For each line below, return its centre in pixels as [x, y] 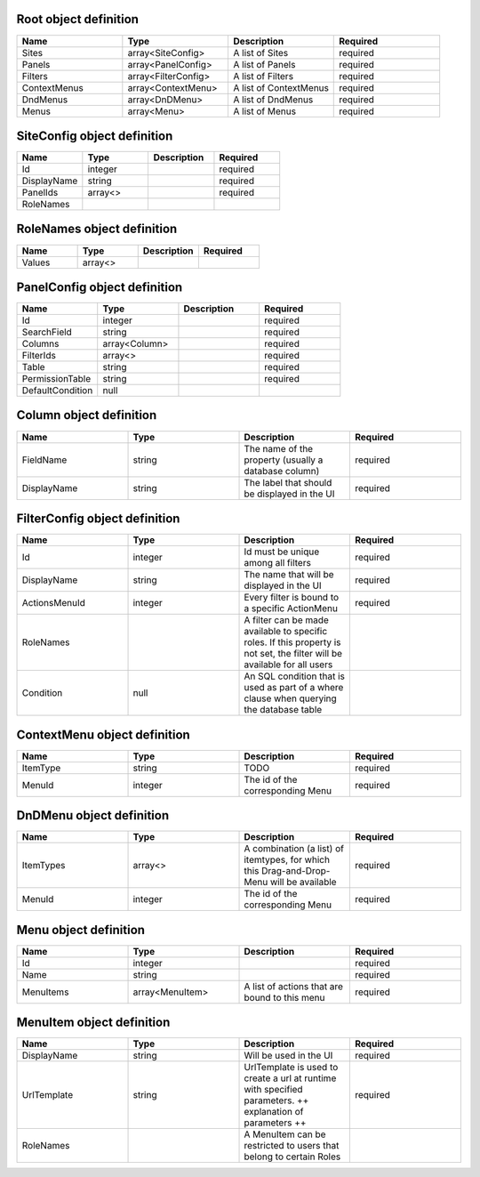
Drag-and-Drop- [296, 871]
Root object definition [78, 19]
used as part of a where [294, 688]
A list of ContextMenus [281, 87]
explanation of [274, 1112]
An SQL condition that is [295, 676]
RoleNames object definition [97, 229]
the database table [283, 710]
